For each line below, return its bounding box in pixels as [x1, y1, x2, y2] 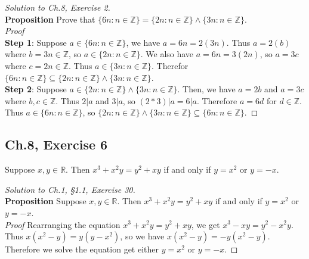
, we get [191, 218, 220, 230]
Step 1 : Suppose [5, 36, 67, 48]
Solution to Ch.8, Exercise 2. [5, 1, 110, 13]
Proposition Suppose [5, 195, 86, 207]
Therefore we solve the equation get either [5, 243, 159, 255]
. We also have [140, 48, 194, 60]
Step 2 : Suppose [5, 83, 67, 95]
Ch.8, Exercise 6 [5, 135, 108, 154]
